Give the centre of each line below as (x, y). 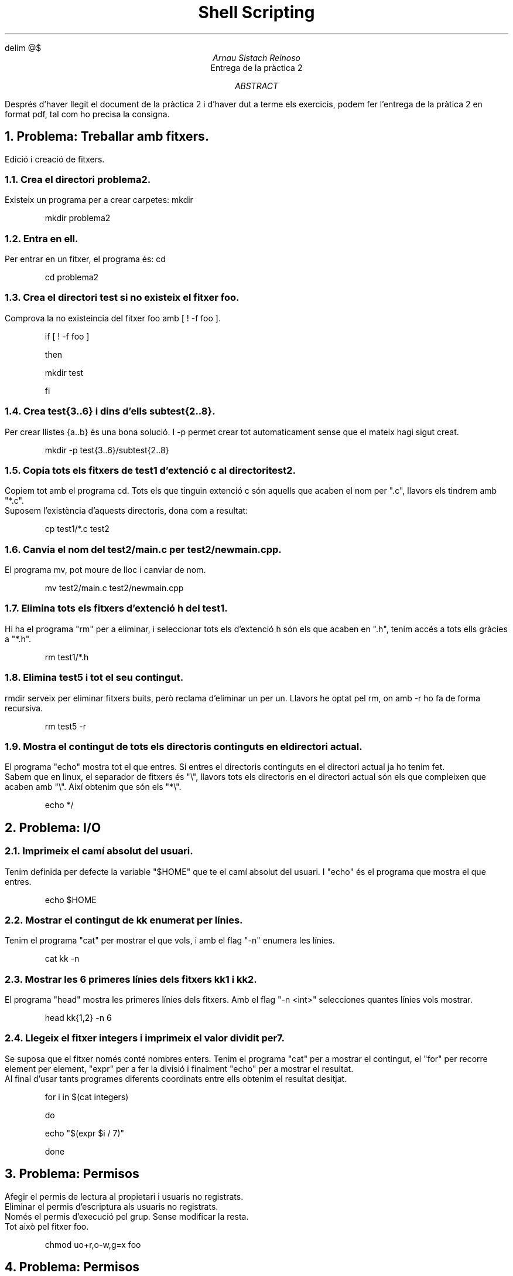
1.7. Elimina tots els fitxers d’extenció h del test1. (116, 608)
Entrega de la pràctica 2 (256, 67)
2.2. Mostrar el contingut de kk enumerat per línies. (124, 920)
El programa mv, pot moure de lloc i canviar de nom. (105, 570)
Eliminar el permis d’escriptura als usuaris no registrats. (112, 1206)
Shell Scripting (256, 12)
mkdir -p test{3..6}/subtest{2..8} (107, 450)
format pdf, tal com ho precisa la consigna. (87, 114)
